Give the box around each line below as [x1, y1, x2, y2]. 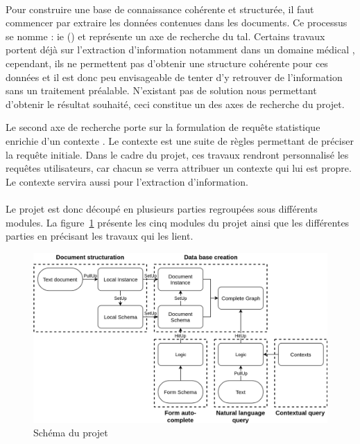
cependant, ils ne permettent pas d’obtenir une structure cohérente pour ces [6, 55, 328, 70]
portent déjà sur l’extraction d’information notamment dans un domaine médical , [6, 42, 355, 57]
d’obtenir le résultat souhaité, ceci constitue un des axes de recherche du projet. [6, 96, 345, 111]
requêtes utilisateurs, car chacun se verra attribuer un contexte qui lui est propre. [6, 161, 352, 175]
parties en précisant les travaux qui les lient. [6, 229, 194, 243]
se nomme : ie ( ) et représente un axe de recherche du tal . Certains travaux [6, 28, 325, 43]
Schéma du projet [33, 425, 108, 440]
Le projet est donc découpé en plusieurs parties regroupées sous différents [6, 201, 318, 215]
